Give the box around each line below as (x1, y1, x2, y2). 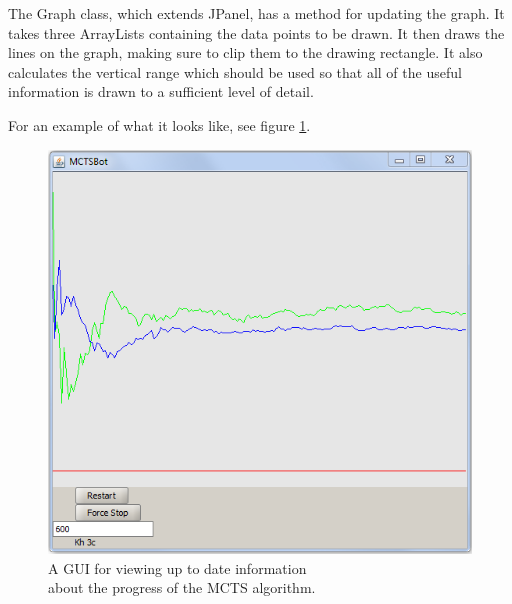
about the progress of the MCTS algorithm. (48, 577, 316, 598)
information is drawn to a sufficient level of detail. (8, 81, 314, 102)
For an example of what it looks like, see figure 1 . (8, 114, 311, 135)
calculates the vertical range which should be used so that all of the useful (8, 61, 462, 82)
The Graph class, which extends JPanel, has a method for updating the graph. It (8, 3, 505, 23)
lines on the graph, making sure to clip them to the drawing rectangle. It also (8, 42, 483, 63)
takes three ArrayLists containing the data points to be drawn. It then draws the (8, 22, 505, 43)
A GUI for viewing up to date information (48, 557, 307, 578)
